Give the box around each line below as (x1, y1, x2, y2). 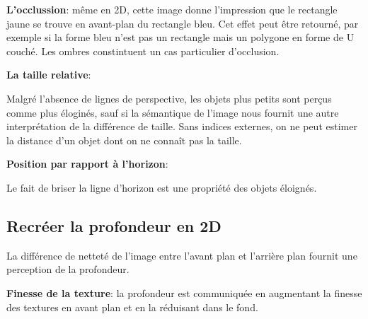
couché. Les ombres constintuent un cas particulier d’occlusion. (6, 43, 280, 58)
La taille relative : (6, 67, 91, 82)
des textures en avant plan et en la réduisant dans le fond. (6, 299, 258, 314)
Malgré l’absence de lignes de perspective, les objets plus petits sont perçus (6, 91, 332, 105)
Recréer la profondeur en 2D (6, 214, 222, 236)
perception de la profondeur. (6, 262, 130, 277)
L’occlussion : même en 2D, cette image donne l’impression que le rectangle (6, 2, 338, 16)
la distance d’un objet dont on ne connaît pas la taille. (6, 132, 242, 147)
